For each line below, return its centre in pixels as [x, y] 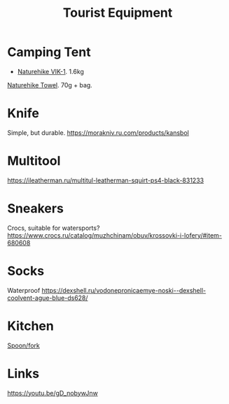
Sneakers [36, 208]
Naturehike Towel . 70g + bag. [50, 85]
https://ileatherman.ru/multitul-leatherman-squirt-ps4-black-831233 [106, 180]
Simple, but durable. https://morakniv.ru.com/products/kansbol [98, 132]
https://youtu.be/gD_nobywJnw [53, 393]
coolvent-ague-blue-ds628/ [48, 298]
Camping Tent [49, 52]
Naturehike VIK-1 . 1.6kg [50, 71]
